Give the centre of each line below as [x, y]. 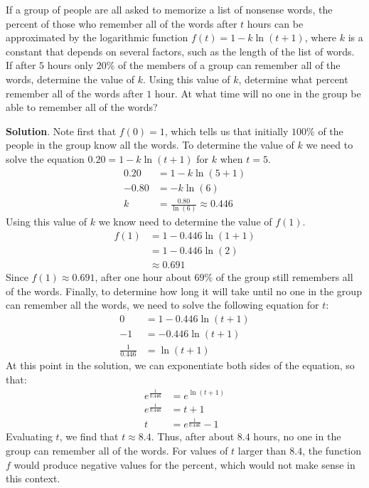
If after [21, 65]
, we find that [89, 436]
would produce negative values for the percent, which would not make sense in [184, 464]
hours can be [275, 23]
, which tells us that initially [226, 131]
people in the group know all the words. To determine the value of [150, 145]
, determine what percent [293, 79]
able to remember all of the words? [82, 107]
